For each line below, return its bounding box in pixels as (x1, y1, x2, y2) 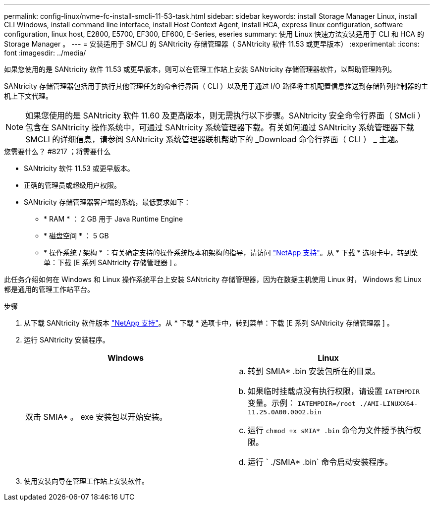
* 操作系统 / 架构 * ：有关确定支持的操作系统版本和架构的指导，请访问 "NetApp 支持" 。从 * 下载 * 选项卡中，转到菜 (44, 248, 418, 257)
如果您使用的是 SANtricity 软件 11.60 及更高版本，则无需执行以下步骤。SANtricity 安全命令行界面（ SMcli (25, 111, 415, 120)
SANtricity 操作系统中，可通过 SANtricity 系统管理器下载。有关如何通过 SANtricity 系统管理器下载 (51, 122, 414, 132)
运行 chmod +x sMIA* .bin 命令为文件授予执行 (248, 425, 413, 435)
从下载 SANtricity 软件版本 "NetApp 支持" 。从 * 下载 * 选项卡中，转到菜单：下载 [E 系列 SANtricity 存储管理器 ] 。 (24, 319, 394, 327)
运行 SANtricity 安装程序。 (24, 336, 109, 344)
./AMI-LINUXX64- (359, 400, 418, 407)
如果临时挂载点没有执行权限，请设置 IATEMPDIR (248, 386, 420, 396)
